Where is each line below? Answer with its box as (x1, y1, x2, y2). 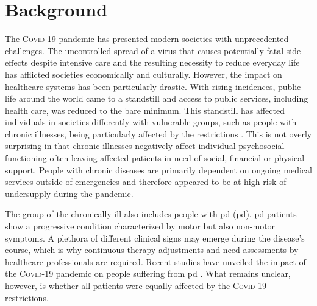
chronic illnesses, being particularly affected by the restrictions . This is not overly (5, 127, 312, 140)
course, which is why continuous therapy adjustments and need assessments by (5, 243, 299, 256)
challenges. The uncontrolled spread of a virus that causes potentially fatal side (5, 44, 301, 57)
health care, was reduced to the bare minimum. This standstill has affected (5, 103, 285, 116)
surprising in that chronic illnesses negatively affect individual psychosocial (5, 139, 285, 152)
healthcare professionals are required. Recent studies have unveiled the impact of (5, 255, 306, 268)
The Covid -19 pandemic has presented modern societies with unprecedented (5, 32, 289, 45)
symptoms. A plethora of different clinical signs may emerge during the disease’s (5, 231, 305, 244)
